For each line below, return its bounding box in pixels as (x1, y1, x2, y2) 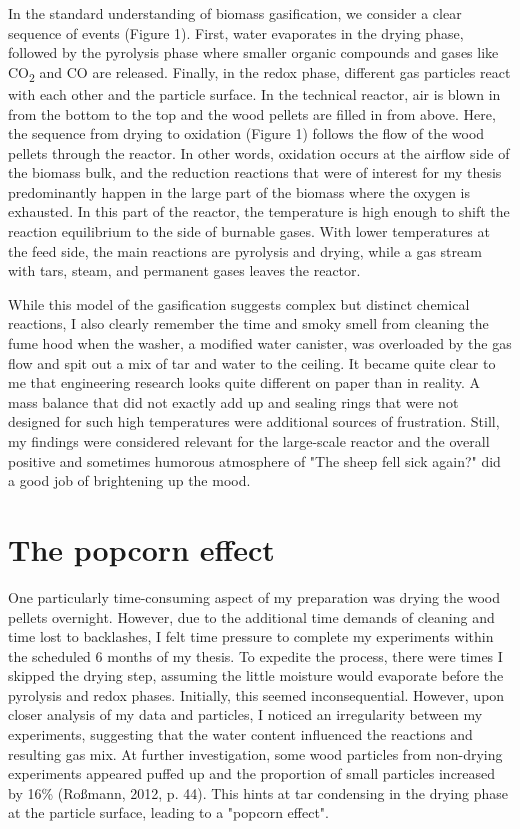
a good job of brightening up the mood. (8, 470, 251, 491)
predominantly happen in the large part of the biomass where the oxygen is (8, 181, 471, 202)
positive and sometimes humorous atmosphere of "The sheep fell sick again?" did (8, 450, 501, 471)
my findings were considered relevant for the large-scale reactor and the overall (8, 431, 490, 451)
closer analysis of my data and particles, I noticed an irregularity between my (8, 704, 483, 725)
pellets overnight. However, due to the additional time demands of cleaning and (8, 606, 495, 627)
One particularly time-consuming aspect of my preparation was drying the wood (8, 586, 500, 607)
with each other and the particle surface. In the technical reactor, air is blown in (8, 83, 501, 104)
